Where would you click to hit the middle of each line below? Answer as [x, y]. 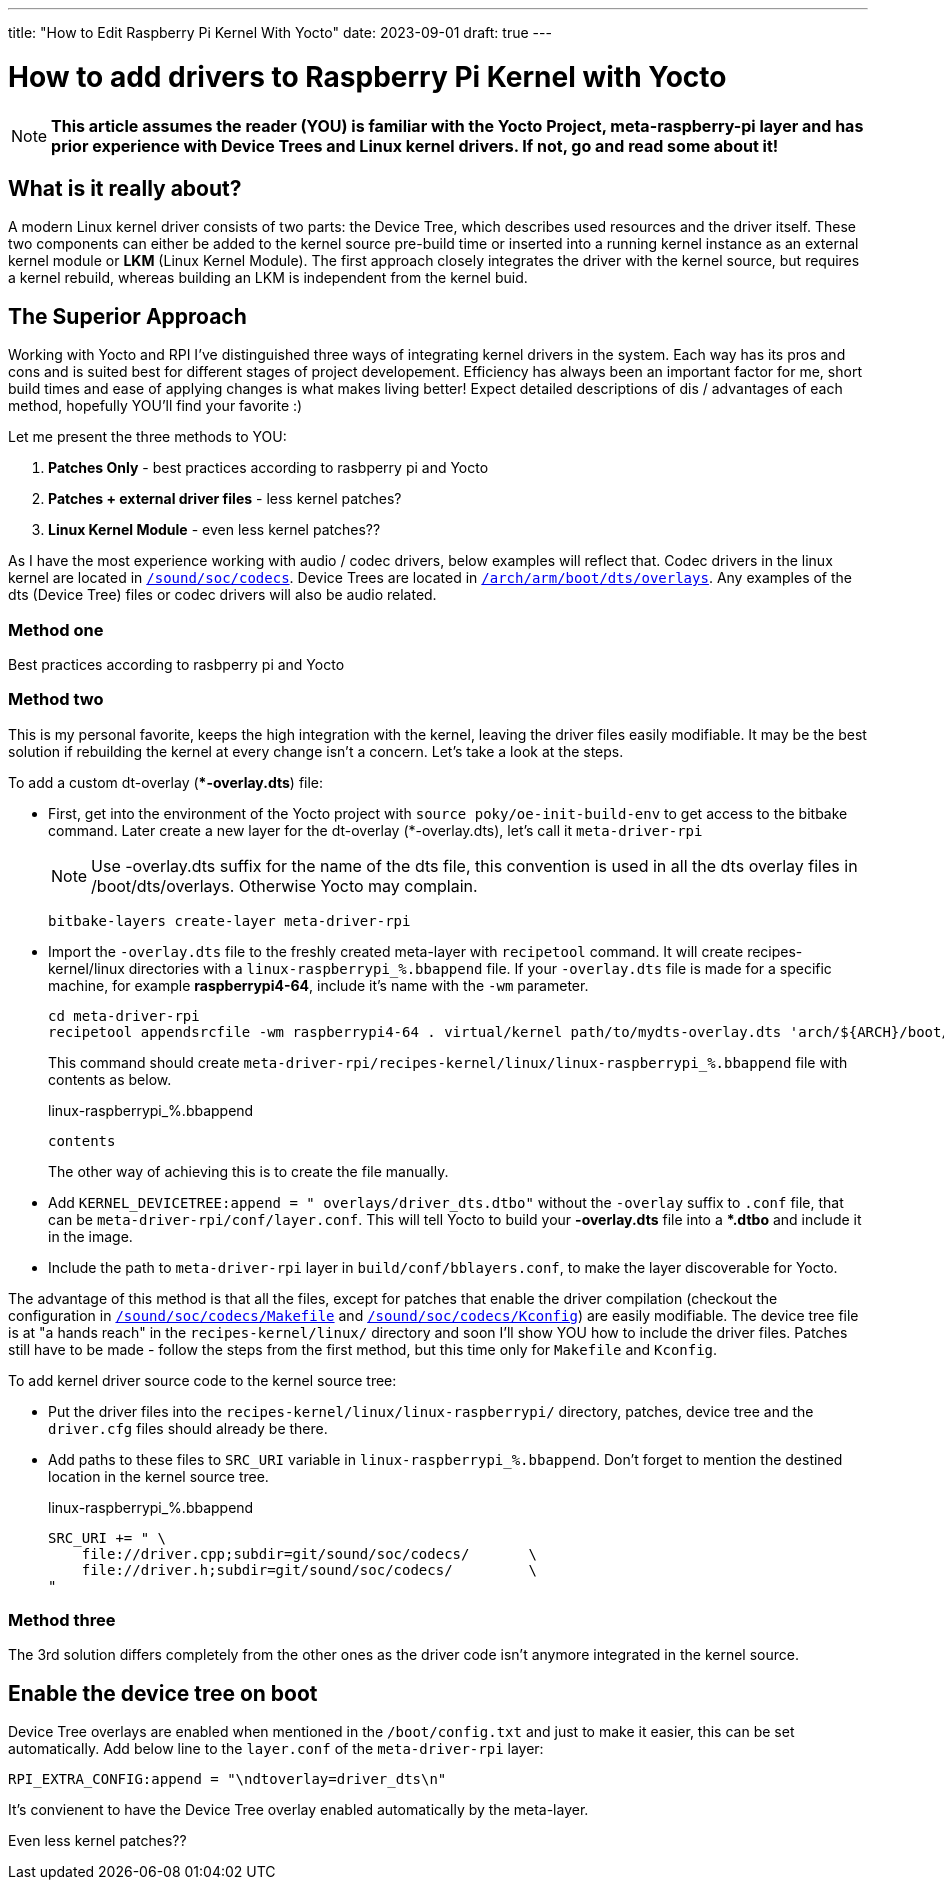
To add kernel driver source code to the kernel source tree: [202, 1380]
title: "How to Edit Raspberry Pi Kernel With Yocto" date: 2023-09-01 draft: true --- [280, 32]
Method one [56, 629]
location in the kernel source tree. [158, 1476]
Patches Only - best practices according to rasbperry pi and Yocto [268, 468]
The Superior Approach [127, 316]
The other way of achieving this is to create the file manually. [248, 1171]
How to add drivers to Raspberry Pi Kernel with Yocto [367, 76]
